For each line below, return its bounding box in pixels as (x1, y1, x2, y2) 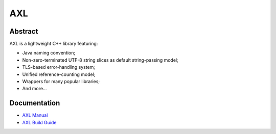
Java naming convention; (22, 50, 76, 56)
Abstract (9, 27, 38, 36)
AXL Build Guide (22, 119, 57, 125)
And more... (22, 86, 47, 92)
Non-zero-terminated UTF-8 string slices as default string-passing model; (22, 57, 178, 63)
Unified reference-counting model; (22, 71, 96, 77)
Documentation (9, 99, 60, 108)
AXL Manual (22, 112, 48, 118)
